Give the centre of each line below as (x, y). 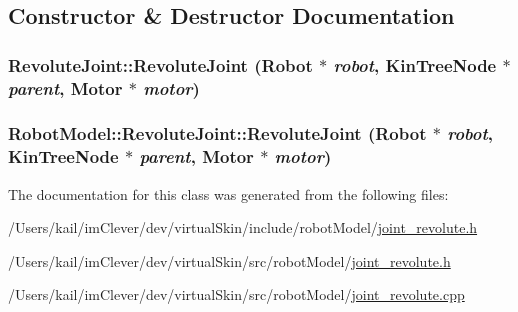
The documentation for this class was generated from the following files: (228, 193)
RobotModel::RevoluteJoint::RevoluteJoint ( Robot (217, 133)
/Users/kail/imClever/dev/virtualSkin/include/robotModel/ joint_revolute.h (243, 227)
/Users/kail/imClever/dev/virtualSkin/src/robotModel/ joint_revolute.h (229, 260)
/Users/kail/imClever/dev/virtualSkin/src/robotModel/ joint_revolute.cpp (236, 294)
